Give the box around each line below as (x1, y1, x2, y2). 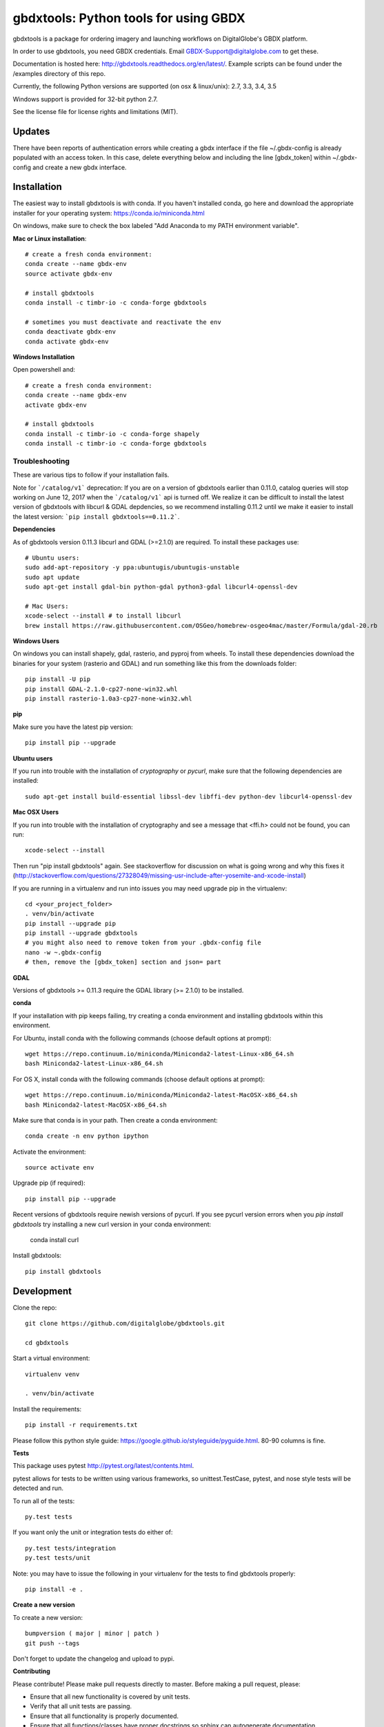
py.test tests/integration (25, 1544, 117, 1552)
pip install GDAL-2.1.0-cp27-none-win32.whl (25, 685, 179, 693)
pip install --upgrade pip (25, 919, 117, 927)
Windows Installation (12, 352, 75, 361)
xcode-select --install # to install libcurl (25, 612, 182, 620)
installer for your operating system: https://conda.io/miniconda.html (12, 209, 205, 217)
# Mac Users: (25, 602, 69, 610)
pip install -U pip (25, 676, 91, 683)
